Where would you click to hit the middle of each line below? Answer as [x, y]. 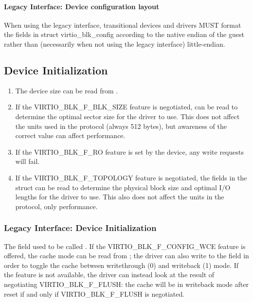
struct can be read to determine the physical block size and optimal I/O [123, 187]
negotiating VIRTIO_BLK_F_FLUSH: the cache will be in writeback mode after [126, 284]
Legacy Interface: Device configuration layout [82, 6]
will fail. [27, 161]
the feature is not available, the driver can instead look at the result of [109, 275]
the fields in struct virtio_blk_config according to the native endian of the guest [124, 34]
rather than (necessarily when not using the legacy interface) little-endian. [115, 44]
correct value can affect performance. [70, 135]
